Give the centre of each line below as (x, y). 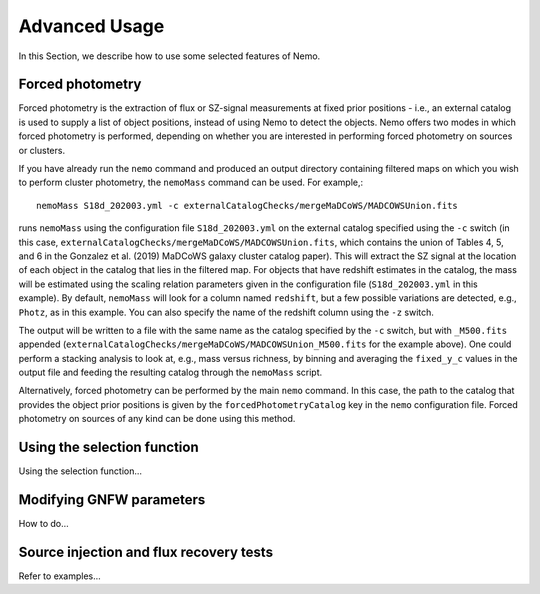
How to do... (43, 524)
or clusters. (41, 150)
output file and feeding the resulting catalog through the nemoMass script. (170, 372)
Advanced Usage (91, 26)
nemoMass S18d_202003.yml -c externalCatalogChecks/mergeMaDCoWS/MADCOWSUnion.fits (247, 205)
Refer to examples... (60, 576)
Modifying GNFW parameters (112, 499)
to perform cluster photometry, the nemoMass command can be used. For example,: (191, 182)
